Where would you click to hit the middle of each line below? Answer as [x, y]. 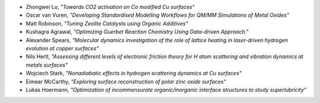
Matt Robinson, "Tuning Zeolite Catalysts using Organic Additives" [107, 23]
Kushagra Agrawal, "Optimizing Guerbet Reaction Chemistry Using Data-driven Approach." [137, 32]
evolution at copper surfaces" [62, 48]
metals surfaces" [47, 65]
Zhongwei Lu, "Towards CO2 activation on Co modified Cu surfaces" [110, 7]
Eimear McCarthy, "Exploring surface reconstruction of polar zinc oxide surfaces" [126, 81]
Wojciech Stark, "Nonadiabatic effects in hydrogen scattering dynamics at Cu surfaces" [134, 73]
